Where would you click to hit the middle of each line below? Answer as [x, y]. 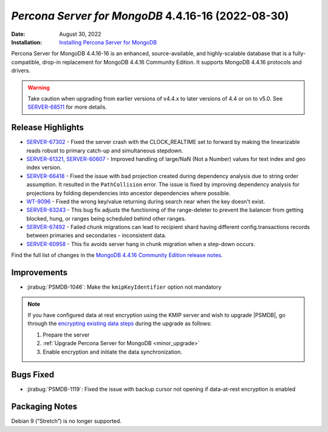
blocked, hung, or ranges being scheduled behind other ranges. [106, 218]
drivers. [21, 70]
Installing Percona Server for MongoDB [108, 42]
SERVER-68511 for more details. [67, 107]
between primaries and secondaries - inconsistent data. [96, 235]
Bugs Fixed [33, 375]
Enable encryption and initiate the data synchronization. [112, 352]
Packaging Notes [44, 407]
